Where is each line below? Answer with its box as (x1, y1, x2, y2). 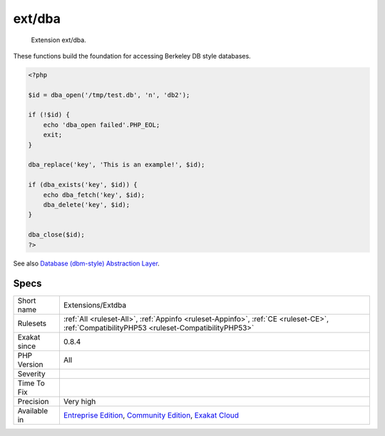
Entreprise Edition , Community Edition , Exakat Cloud (63, 410, 239, 420)
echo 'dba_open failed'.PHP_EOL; (43, 121, 160, 128)
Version (17, 360, 43, 370)
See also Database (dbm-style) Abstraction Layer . (13, 259, 160, 268)
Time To (17, 378, 46, 388)
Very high (63, 397, 96, 407)
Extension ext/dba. (31, 36, 87, 44)
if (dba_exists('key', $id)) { (28, 181, 138, 189)
